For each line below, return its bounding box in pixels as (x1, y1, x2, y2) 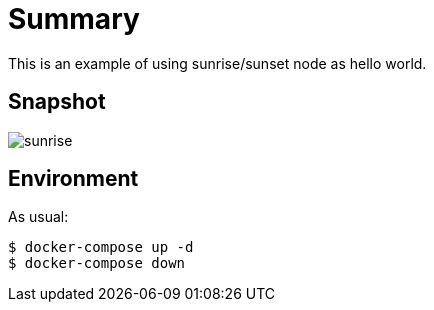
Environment (8, 166, 139, 192)
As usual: (8, 208, 69, 226)
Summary (8, 2, 140, 36)
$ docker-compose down (8, 255, 186, 272)
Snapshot (8, 89, 106, 115)
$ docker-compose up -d (8, 239, 194, 256)
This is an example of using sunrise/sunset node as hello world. (8, 54, 427, 72)
